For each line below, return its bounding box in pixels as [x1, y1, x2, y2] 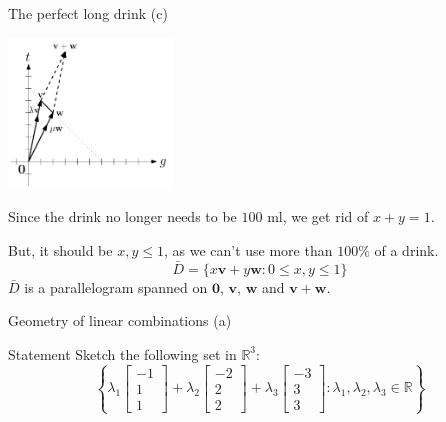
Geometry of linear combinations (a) [8, 310, 232, 331]
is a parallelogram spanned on [24, 276, 208, 297]
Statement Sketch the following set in [8, 343, 237, 364]
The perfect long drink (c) [8, 3, 168, 23]
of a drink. [374, 239, 439, 260]
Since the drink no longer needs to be [8, 206, 237, 227]
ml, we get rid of [267, 206, 369, 227]
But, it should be [8, 239, 113, 260]
